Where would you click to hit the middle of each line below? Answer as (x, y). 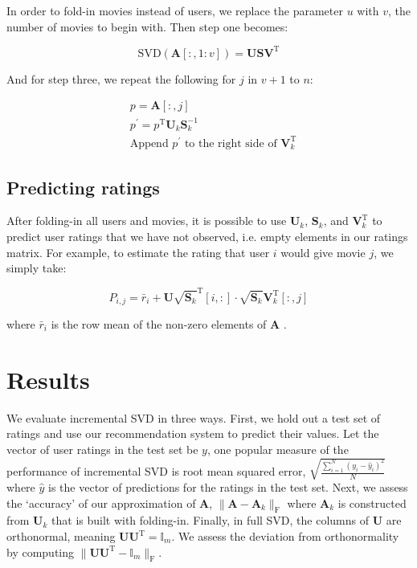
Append (149, 143)
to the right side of (231, 143)
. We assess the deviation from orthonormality (285, 536)
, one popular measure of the (278, 449)
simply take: (37, 268)
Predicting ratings (83, 187)
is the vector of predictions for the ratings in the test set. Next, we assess (228, 487)
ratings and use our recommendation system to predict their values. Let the (193, 433)
